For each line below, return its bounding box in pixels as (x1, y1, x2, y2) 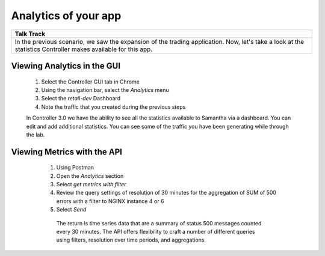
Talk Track (14, 29, 45, 38)
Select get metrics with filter (56, 181, 126, 188)
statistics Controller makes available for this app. (14, 45, 153, 53)
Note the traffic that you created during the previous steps (41, 103, 186, 111)
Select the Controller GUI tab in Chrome (41, 78, 140, 85)
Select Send (56, 206, 87, 213)
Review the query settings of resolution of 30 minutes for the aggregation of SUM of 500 (56, 189, 277, 197)
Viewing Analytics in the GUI (11, 61, 120, 71)
